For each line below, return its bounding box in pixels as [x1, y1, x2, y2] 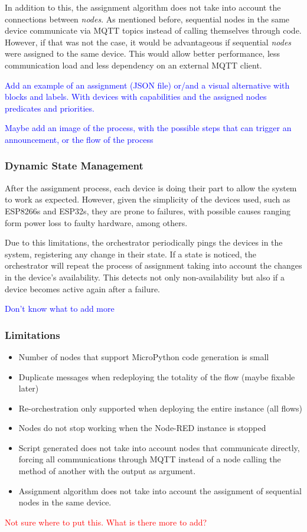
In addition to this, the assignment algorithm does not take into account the [5, 1, 281, 13]
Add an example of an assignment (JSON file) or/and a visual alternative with [5, 79, 290, 91]
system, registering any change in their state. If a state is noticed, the [5, 247, 256, 260]
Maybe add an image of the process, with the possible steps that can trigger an [5, 122, 292, 134]
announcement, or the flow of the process [5, 133, 153, 145]
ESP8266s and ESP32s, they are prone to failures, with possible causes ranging [5, 204, 291, 217]
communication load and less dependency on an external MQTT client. [5, 58, 262, 71]
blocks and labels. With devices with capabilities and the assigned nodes [5, 90, 267, 103]
